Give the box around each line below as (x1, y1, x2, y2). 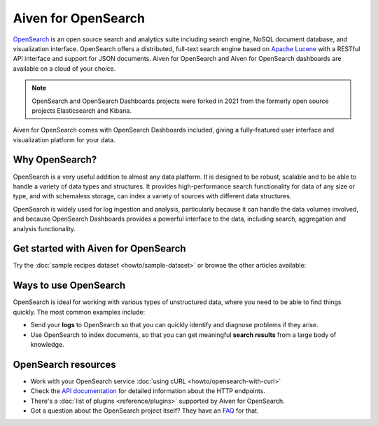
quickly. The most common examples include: (13, 308, 146, 316)
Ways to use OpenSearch (13, 280, 126, 291)
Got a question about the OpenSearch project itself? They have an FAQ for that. (30, 406, 259, 415)
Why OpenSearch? (13, 154, 97, 166)
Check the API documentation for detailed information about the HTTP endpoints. (30, 387, 266, 395)
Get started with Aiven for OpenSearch (13, 242, 186, 255)
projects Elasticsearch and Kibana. (31, 106, 132, 115)
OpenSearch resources (13, 358, 117, 371)
